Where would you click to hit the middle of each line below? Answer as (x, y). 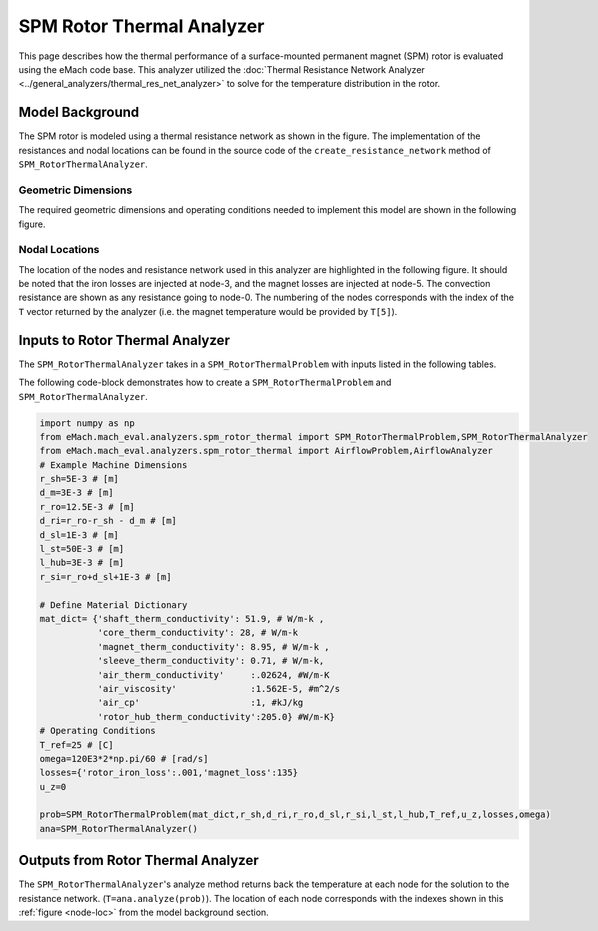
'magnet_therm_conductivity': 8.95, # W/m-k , (213, 646)
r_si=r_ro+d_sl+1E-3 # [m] (105, 576)
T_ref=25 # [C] (76, 744)
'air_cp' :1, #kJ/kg (200, 703)
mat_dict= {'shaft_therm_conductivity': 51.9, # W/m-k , (182, 618)
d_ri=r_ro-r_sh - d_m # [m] (108, 521)
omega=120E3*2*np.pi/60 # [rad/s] (124, 758)
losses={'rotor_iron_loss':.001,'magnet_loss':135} (169, 773)
